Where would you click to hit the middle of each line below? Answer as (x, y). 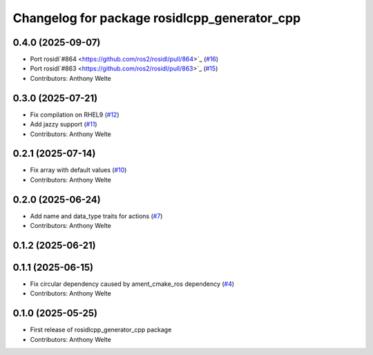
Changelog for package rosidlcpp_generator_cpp (157, 18)
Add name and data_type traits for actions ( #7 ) (96, 216)
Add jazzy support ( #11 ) (64, 124)
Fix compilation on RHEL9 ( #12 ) (75, 115)
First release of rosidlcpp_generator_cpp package (101, 330)
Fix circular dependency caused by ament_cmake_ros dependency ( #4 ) (132, 284)
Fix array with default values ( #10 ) (78, 170)
